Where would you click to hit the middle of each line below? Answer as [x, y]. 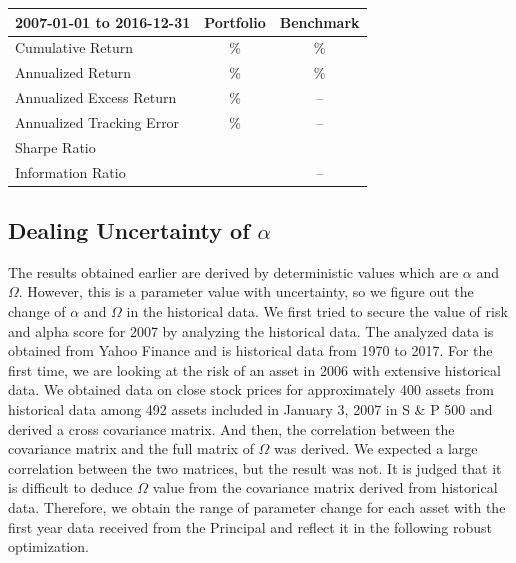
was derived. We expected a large [376, 448]
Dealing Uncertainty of [129, 230]
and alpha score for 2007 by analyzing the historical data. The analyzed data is [251, 330]
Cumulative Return [74, 47]
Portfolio [235, 21]
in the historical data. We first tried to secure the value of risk [317, 311]
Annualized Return [73, 72]
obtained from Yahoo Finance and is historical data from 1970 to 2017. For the [250, 350]
